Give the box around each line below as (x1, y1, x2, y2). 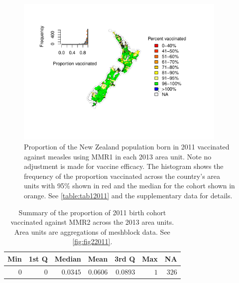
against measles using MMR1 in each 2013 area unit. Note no (24, 151, 212, 161)
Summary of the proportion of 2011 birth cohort (18, 207, 166, 217)
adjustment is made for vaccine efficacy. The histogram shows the (24, 161, 224, 171)
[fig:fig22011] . (72, 236, 113, 247)
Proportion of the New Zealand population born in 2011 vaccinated (24, 141, 230, 151)
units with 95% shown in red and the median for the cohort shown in (24, 180, 235, 191)
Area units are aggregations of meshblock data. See (14, 226, 170, 237)
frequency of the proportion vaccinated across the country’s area (24, 170, 221, 181)
